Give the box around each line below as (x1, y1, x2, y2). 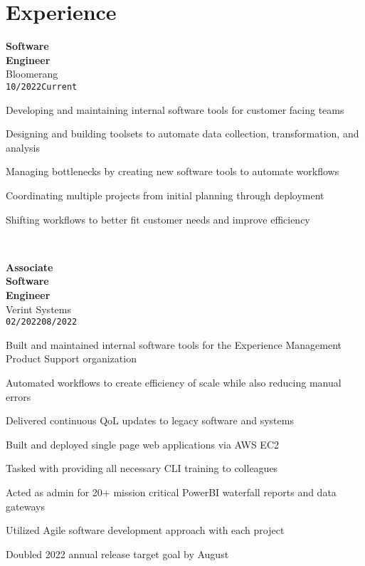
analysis (6, 140, 40, 154)
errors (6, 389, 31, 404)
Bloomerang (6, 66, 58, 81)
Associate (6, 259, 53, 274)
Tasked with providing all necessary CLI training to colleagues (6, 461, 278, 476)
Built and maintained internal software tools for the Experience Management (6, 337, 342, 352)
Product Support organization (6, 351, 137, 366)
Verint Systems (6, 301, 71, 316)
